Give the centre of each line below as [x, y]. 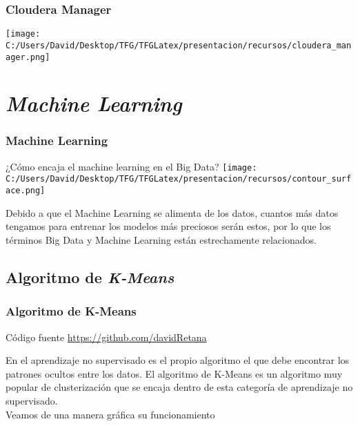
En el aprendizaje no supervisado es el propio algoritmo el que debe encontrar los [178, 360]
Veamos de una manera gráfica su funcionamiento [110, 414]
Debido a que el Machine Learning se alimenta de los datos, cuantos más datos [172, 212]
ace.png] [26, 191]
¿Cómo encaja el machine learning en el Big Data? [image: [131, 166]
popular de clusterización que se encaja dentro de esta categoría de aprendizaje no [179, 387]
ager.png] [28, 57]
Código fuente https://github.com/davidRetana [106, 337]
